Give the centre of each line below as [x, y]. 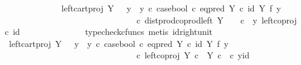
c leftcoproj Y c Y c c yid [193, 55]
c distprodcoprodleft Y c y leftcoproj [216, 20]
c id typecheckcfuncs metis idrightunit [109, 32]
